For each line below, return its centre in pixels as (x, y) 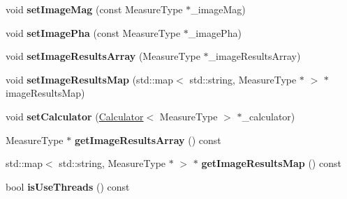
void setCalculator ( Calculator (75, 116)
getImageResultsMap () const (271, 163)
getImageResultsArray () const (148, 140)
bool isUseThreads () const (68, 186)
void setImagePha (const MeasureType (93, 32)
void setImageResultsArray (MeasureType (103, 56)
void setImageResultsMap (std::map (90, 79)
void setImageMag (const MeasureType (94, 9)
